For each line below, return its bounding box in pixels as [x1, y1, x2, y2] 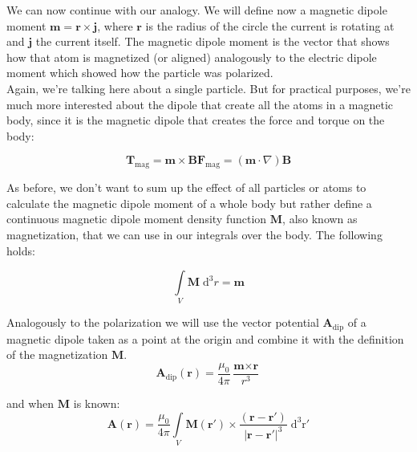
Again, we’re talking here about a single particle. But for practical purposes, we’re [6, 79, 411, 96]
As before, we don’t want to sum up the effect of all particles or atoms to [6, 179, 366, 196]
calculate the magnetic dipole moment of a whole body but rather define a [6, 194, 372, 211]
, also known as [282, 210, 358, 227]
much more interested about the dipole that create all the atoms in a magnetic [6, 96, 394, 112]
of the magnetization [6, 346, 108, 363]
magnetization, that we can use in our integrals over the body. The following [6, 226, 383, 242]
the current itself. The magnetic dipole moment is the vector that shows [35, 33, 390, 50]
